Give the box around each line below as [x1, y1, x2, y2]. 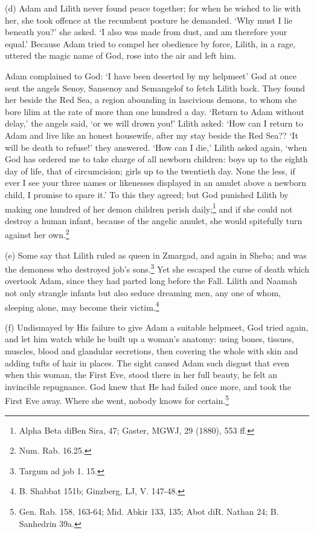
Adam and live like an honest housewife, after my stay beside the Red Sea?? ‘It [5, 128, 298, 141]
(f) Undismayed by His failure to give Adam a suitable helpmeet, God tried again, [5, 320, 309, 333]
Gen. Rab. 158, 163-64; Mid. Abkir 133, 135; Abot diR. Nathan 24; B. [19, 505, 279, 518]
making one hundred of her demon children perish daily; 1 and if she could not [5, 200, 293, 215]
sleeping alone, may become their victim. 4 [5, 299, 159, 313]
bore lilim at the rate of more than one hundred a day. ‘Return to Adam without [5, 105, 304, 118]
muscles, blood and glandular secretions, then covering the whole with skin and [5, 345, 298, 357]
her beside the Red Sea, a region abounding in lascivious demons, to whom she [5, 93, 297, 106]
